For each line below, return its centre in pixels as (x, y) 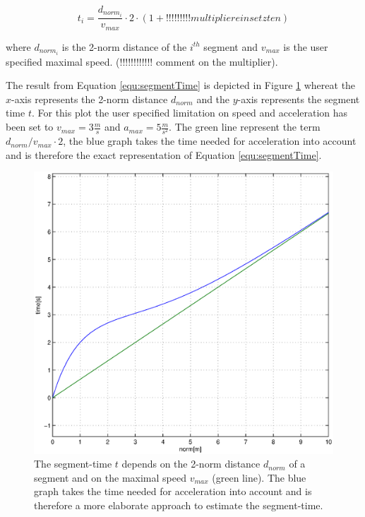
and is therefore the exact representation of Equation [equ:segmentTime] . (164, 154)
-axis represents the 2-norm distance (90, 99)
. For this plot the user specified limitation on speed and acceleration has (190, 113)
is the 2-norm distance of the (124, 46)
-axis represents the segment (299, 99)
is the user (306, 46)
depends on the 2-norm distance (191, 464)
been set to (30, 127)
